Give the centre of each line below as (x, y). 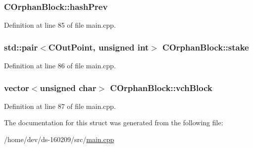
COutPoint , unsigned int (99, 47)
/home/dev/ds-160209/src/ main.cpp (59, 139)
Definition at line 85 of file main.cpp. (60, 25)
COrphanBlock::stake (206, 47)
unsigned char (68, 87)
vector (17, 87)
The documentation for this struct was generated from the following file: (114, 123)
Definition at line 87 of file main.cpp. (60, 106)
